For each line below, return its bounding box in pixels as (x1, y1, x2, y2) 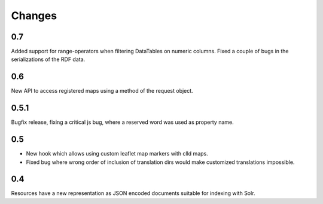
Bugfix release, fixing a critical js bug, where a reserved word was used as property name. (11, 118, 234, 126)
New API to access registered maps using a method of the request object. (11, 87, 194, 95)
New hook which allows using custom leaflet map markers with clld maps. (26, 150, 209, 157)
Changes (11, 9, 57, 22)
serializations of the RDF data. (11, 56, 86, 63)
